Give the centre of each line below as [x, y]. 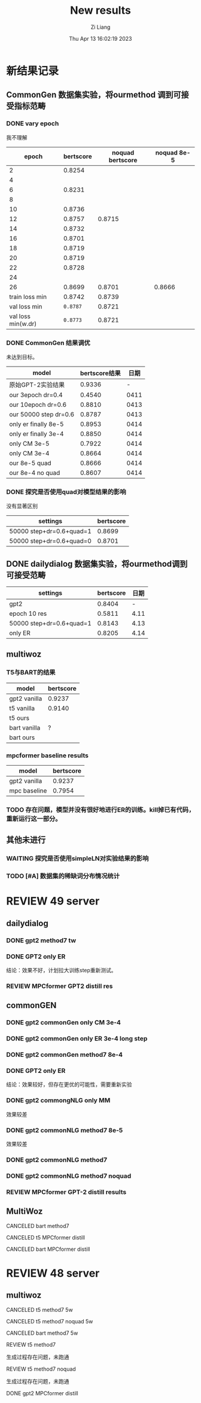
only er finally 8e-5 [36, 424]
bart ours [22, 737]
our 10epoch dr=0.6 [38, 404]
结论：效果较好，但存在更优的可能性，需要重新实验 [69, 1084]
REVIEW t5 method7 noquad [41, 1369]
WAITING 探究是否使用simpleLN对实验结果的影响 [77, 858]
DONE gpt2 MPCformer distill [42, 1393]
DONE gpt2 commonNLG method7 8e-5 [65, 1130]
